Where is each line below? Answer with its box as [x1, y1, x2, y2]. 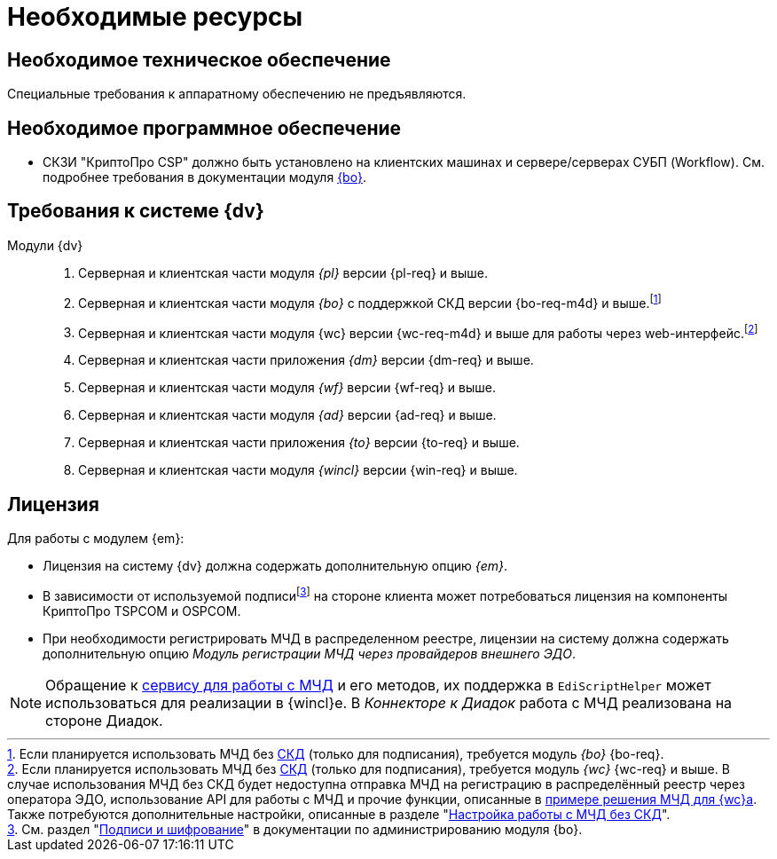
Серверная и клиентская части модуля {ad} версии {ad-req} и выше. [78, 407, 497, 423]
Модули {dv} [7, 237, 83, 253]
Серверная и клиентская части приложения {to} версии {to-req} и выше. [78, 435, 520, 451]
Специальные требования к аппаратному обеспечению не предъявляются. [7, 86, 467, 102]
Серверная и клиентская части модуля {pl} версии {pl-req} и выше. [78, 264, 488, 280]
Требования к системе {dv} [7, 200, 264, 223]
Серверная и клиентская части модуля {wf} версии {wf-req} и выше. [78, 380, 496, 396]
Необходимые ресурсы [7, 2, 303, 32]
